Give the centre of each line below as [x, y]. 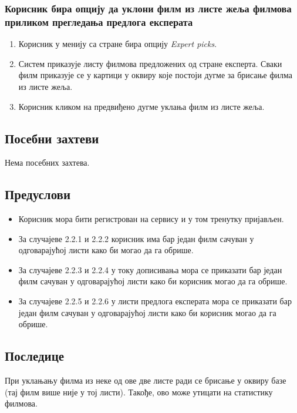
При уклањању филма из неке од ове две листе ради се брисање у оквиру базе [146, 380]
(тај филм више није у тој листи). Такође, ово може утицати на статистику [139, 392]
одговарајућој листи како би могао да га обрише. [106, 250]
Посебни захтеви [52, 138]
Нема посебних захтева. [47, 162]
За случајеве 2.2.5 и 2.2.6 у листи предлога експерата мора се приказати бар [155, 301]
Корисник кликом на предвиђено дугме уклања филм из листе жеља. [141, 106]
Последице [35, 356]
